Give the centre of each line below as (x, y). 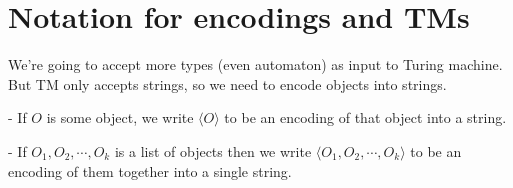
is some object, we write (120, 117)
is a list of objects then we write (213, 150)
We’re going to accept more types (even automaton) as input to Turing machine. (255, 64)
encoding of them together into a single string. (150, 170)
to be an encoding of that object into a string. (365, 117)
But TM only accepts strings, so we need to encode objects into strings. (227, 83)
